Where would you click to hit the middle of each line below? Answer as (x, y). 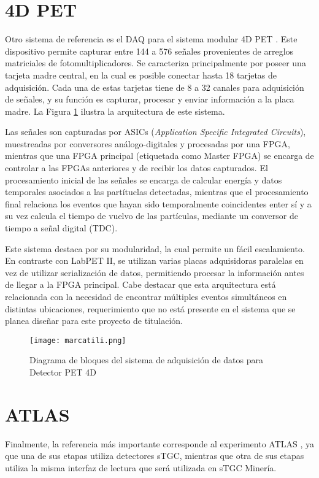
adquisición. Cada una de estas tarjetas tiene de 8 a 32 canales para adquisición (155, 87)
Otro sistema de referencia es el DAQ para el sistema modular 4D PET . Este (151, 39)
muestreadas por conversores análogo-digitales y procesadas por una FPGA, (148, 143)
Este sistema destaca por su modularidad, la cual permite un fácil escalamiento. (155, 248)
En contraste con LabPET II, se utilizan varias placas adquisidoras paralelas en (154, 260)
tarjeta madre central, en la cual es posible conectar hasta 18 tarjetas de (141, 75)
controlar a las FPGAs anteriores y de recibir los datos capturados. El (136, 168)
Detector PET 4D (63, 372)
